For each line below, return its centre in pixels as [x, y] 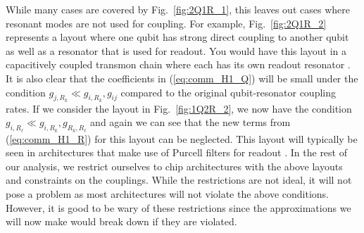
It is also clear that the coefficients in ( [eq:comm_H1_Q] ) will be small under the [182, 78]
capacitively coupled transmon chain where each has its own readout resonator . [178, 64]
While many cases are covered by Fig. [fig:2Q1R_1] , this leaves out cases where [178, 9]
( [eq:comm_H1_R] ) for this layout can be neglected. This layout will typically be [182, 138]
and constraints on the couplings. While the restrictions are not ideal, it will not [179, 180]
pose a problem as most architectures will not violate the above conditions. [167, 193]
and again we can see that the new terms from [190, 122]
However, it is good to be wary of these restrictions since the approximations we [178, 207]
